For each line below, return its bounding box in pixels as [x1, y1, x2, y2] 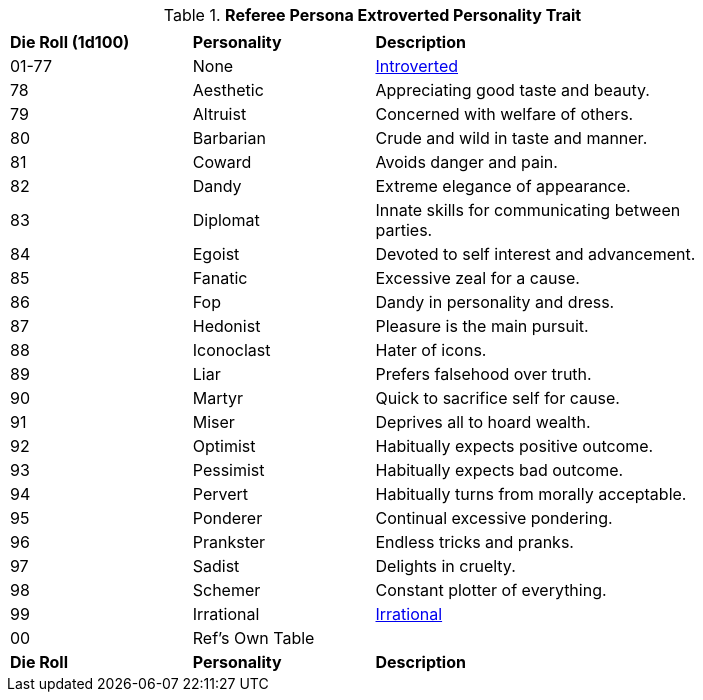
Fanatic [192, 268, 248, 288]
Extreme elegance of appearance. [375, 176, 631, 196]
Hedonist [192, 316, 261, 336]
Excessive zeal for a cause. [375, 268, 580, 288]
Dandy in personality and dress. [375, 292, 615, 312]
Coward [192, 152, 252, 172]
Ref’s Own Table [192, 628, 315, 648]
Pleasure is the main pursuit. [375, 316, 589, 336]
